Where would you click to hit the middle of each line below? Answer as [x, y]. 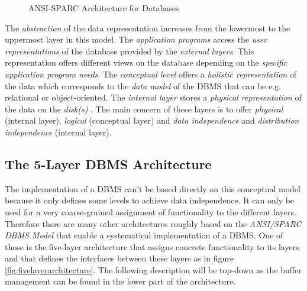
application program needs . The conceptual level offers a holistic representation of [151, 74]
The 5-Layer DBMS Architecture [108, 164]
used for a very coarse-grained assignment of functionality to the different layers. [151, 211]
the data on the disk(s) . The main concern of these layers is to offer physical [144, 109]
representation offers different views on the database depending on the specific [146, 62]
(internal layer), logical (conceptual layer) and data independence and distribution [152, 120]
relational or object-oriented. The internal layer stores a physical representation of [153, 97]
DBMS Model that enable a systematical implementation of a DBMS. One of [144, 235]
